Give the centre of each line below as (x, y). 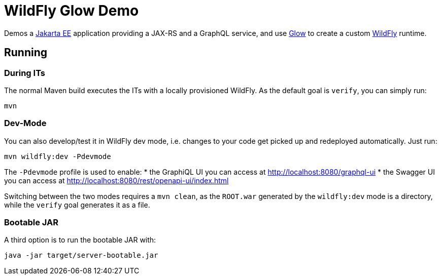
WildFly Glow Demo (72, 11)
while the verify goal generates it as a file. (77, 205)
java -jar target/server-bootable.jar (81, 255)
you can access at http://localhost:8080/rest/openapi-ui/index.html (116, 180)
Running (26, 53)
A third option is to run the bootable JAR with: (80, 240)
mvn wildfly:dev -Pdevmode (58, 156)
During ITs (25, 73)
